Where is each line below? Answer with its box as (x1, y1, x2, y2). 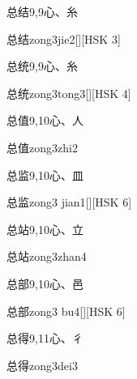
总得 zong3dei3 (6, 356, 78, 373)
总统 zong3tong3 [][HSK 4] (6, 84, 131, 101)
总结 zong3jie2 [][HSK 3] (6, 30, 121, 47)
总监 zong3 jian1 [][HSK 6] (6, 194, 132, 211)
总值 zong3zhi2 (6, 138, 78, 155)
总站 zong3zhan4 (6, 248, 87, 265)
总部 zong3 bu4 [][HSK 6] (6, 302, 126, 319)
